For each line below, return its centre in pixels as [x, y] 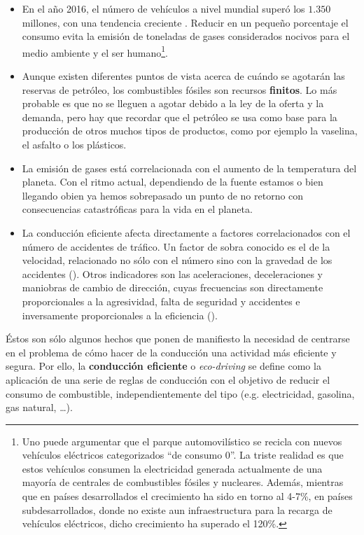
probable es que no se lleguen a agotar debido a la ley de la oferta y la [173, 103]
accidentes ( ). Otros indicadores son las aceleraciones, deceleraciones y [172, 273]
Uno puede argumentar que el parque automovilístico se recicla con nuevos [182, 441]
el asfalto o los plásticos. [74, 144]
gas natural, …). [39, 407]
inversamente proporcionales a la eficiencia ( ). [120, 315]
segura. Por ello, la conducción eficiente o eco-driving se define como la [163, 366]
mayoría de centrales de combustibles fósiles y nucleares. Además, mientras [183, 482]
